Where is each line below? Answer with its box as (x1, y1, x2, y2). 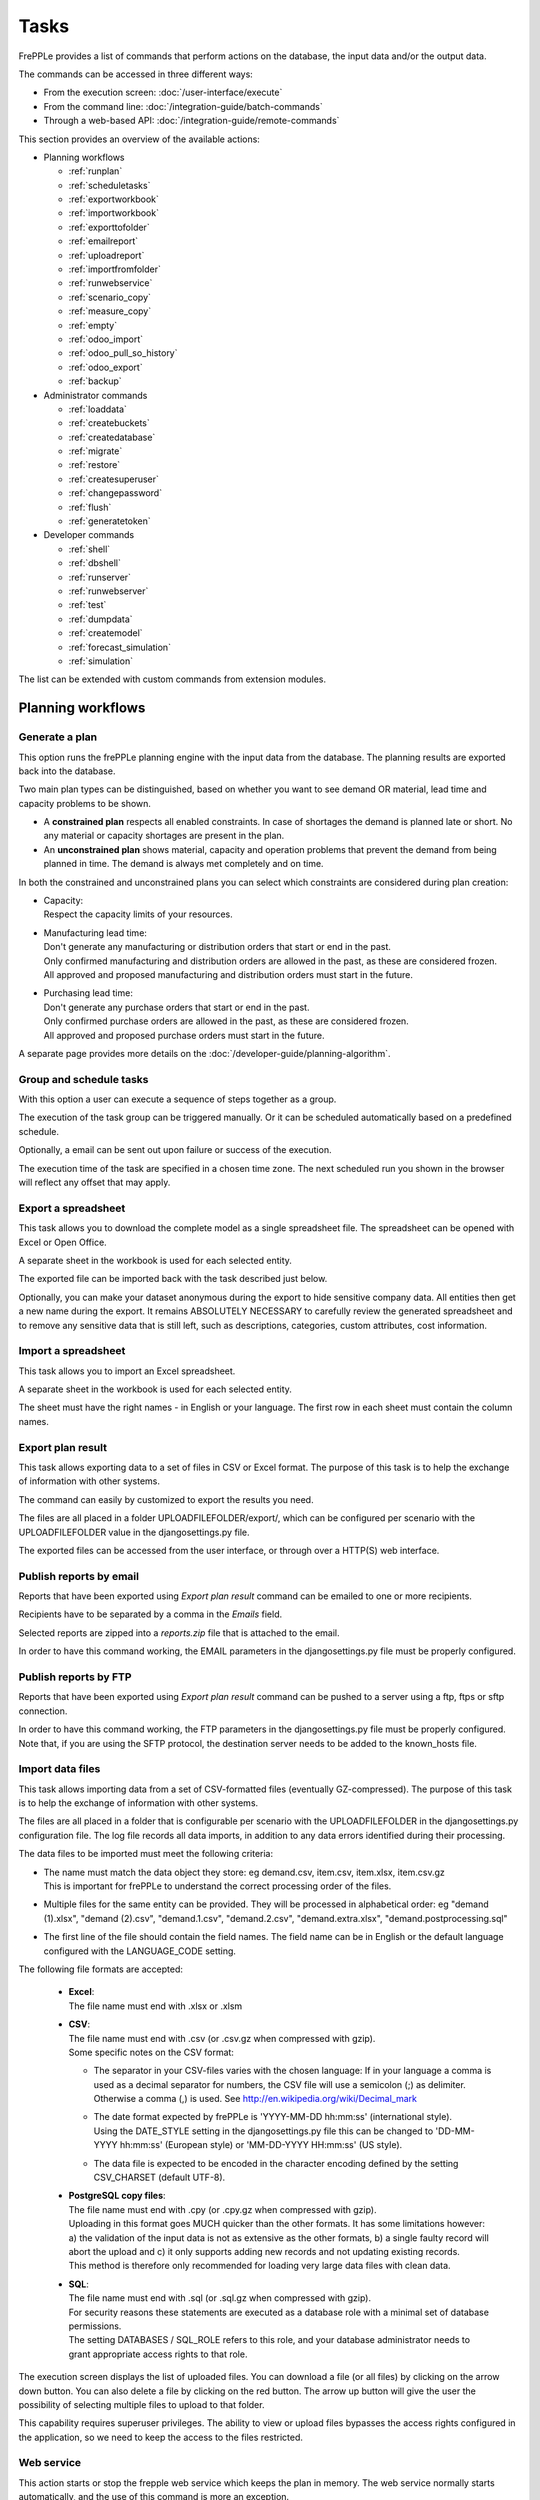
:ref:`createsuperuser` (68, 473, 160, 485)
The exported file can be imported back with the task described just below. (18, 1273, 328, 1285)
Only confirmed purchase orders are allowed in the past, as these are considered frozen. (43, 1015, 409, 1027)
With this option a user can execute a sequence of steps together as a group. (18, 1093, 337, 1105)
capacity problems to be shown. (18, 797, 152, 809)
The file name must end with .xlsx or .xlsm (68, 2000, 243, 2012)
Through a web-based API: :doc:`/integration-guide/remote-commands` (43, 115, 340, 127)
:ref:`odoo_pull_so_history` (68, 347, 179, 359)
